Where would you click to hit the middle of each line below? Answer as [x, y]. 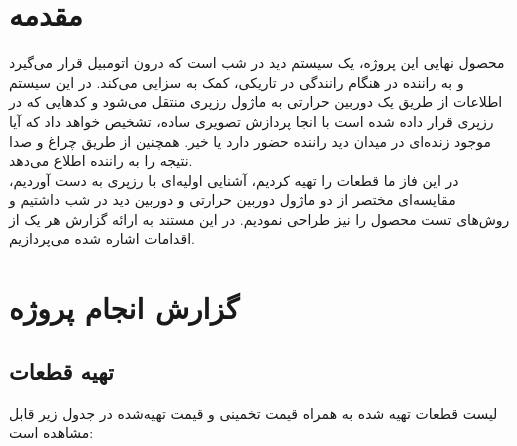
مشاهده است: [51, 432]
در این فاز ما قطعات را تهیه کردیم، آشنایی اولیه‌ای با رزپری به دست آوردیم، [234, 179]
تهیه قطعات [61, 370]
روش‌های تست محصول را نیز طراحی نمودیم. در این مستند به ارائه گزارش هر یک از [259, 218]
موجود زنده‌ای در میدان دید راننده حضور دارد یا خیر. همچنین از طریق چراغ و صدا [250, 140]
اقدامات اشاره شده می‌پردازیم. [102, 238]
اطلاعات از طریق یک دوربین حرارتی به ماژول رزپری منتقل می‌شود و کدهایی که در [256, 101]
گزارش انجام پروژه [124, 307]
